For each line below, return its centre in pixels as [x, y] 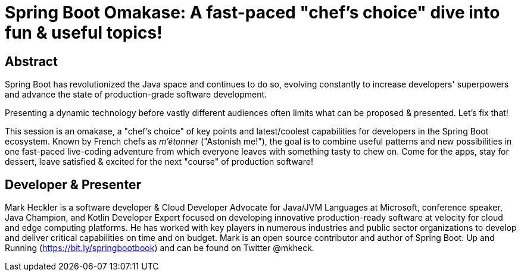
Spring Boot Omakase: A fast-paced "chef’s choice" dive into [252, 12]
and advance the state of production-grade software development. [136, 95]
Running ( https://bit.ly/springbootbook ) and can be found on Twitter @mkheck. [160, 248]
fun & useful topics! [84, 33]
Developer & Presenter [73, 184]
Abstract [31, 61]
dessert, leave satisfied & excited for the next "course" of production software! [159, 162]
